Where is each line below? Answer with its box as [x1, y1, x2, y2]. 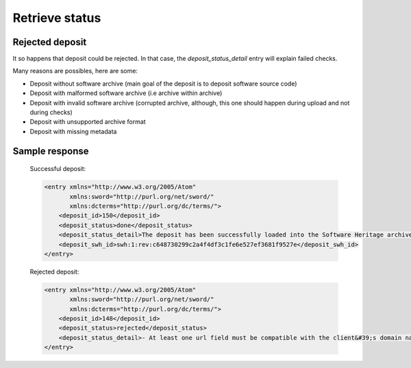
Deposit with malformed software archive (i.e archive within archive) [29, 89, 223, 97]
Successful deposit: [29, 165, 86, 173]
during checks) [29, 108, 73, 116]
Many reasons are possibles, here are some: [12, 67, 138, 75]
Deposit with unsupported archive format [29, 118, 147, 126]
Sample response [12, 145, 89, 157]
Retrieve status [12, 10, 101, 25]
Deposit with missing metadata [29, 127, 117, 135]
